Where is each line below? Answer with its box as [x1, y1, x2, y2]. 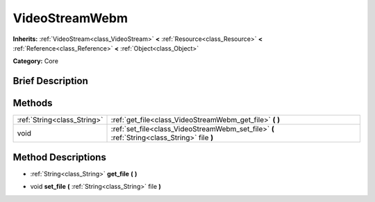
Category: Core [12, 57, 59, 65]
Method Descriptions [12, 151, 107, 163]
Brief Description [12, 75, 88, 87]
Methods [12, 97, 53, 109]
